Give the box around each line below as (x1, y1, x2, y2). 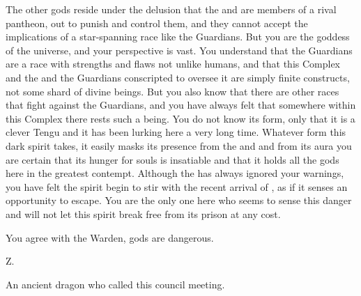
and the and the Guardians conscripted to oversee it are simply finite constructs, (6, 70, 350, 84)
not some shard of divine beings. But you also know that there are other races (6, 84, 339, 98)
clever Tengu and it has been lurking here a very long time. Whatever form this (6, 125, 346, 139)
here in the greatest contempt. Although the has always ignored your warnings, (6, 166, 344, 180)
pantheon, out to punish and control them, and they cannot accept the (6, 15, 308, 30)
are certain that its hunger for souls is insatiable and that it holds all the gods (6, 152, 339, 166)
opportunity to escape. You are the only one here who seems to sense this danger (6, 193, 352, 208)
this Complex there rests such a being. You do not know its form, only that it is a (6, 111, 355, 125)
